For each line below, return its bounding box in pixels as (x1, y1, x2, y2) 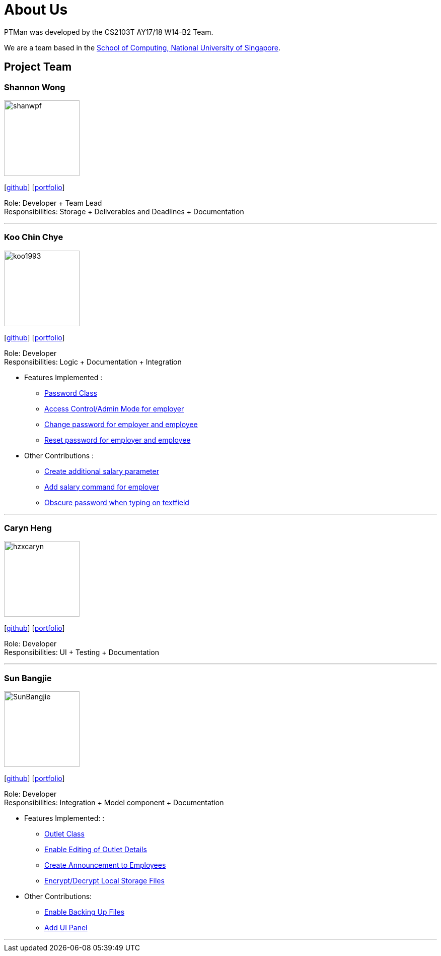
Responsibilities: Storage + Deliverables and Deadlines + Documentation (4, 207, 244, 216)
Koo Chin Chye (4, 232, 63, 243)
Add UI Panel (44, 923, 88, 932)
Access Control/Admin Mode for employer (44, 404, 184, 413)
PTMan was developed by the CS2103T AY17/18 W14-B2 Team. (4, 27, 213, 36)
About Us (4, 1, 68, 18)
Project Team (4, 61, 72, 74)
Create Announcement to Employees (44, 861, 166, 870)
